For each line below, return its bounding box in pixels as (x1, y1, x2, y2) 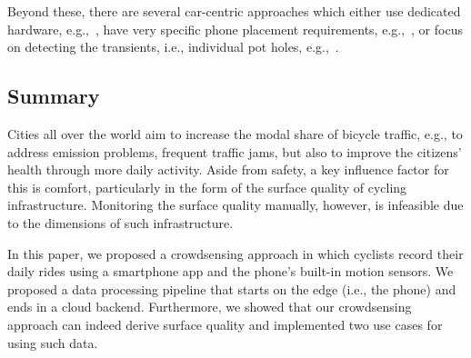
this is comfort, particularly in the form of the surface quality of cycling (7, 177, 407, 196)
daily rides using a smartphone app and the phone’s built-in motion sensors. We (7, 262, 454, 281)
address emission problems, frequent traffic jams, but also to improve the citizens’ (7, 142, 462, 161)
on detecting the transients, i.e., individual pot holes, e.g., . (7, 37, 339, 56)
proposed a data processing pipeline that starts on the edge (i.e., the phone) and (7, 279, 456, 298)
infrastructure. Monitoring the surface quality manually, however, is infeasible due (7, 195, 464, 214)
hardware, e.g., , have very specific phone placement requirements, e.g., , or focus (7, 19, 463, 38)
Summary (7, 82, 100, 110)
